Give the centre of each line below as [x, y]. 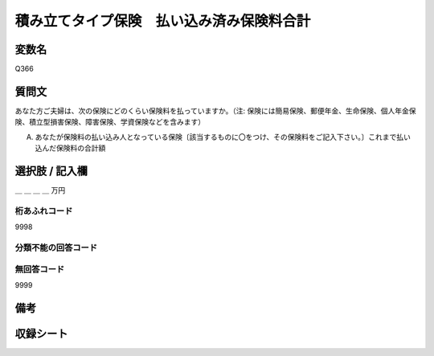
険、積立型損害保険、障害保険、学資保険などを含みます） [110, 122]
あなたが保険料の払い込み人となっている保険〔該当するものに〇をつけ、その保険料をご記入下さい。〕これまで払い [223, 137]
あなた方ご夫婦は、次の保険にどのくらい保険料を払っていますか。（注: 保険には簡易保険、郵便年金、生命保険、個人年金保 [215, 110]
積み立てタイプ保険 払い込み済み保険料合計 [163, 21]
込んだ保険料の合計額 [70, 148]
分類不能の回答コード [56, 248]
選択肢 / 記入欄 [51, 171]
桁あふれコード [44, 211]
